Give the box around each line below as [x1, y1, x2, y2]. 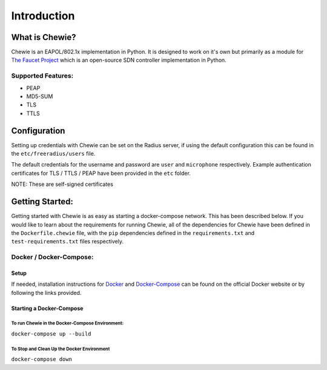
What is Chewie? [11, 32, 76, 42]
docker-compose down [11, 356, 73, 363]
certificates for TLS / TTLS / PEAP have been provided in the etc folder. [11, 170, 191, 177]
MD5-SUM [26, 93, 53, 100]
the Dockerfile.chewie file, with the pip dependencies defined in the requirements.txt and [11, 229, 255, 236]
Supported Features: [11, 71, 74, 80]
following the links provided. [11, 289, 82, 296]
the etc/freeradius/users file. [11, 150, 96, 157]
